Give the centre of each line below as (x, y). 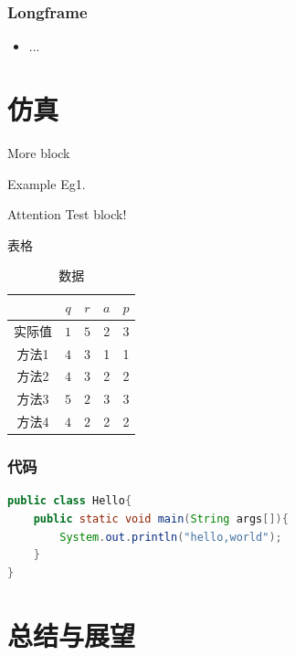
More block (39, 152)
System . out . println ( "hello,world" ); (171, 537)
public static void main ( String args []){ (161, 519)
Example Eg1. (47, 183)
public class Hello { (70, 501)
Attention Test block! (67, 214)
